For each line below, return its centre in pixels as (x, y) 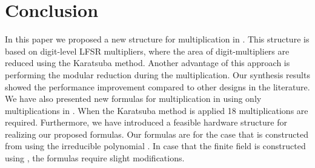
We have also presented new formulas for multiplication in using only (133, 99)
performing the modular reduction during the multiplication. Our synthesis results (157, 74)
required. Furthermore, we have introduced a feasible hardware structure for (146, 122)
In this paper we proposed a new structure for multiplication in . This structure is (157, 39)
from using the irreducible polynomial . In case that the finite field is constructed (155, 146)
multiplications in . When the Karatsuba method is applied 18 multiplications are (157, 110)
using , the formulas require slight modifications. (95, 158)
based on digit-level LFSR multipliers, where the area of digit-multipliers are (147, 51)
